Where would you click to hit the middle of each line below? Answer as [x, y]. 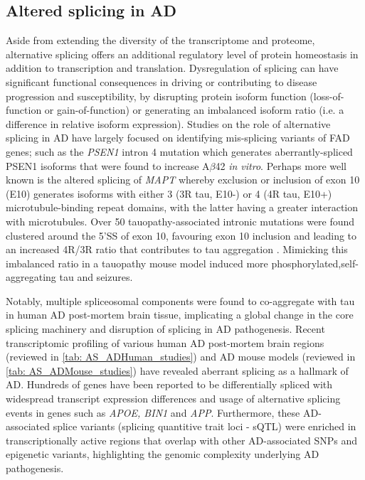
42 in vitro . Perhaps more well [281, 165]
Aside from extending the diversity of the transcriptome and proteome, [160, 40]
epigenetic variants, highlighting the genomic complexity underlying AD [163, 454]
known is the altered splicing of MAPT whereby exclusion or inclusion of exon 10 [183, 180]
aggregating [31, 277]
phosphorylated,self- [315, 263]
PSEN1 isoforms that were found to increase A [108, 165]
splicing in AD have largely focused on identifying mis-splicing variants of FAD [178, 138]
